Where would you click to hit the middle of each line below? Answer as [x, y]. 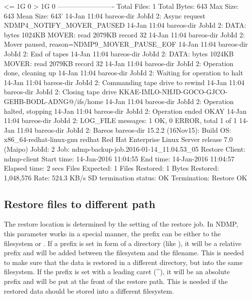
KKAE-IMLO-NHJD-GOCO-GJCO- [173, 92]
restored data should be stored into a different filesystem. [89, 290]
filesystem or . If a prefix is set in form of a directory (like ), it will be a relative [123, 243]
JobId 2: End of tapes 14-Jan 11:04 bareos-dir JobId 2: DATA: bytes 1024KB [119, 53]
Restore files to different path [80, 203]
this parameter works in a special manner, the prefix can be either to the [112, 234]
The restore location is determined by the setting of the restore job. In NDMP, [121, 224]
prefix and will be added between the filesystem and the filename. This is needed [124, 253]
